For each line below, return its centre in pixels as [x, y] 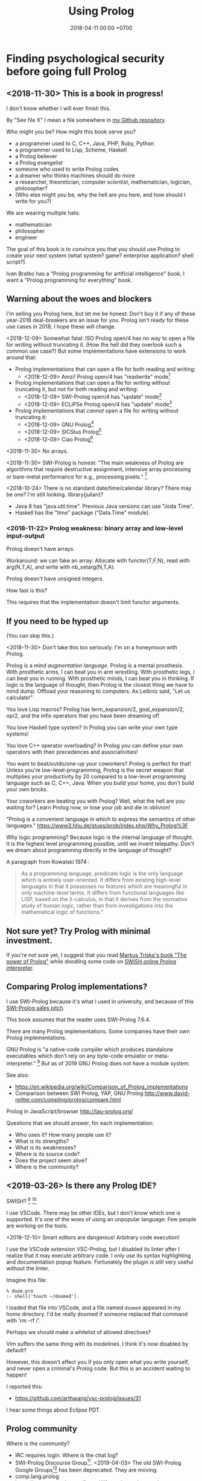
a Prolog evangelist [39, 162]
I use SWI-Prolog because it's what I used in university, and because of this [100, 1001]
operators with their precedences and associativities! [72, 752]
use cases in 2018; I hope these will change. [61, 326]
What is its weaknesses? [46, 1147]
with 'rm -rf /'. [24, 1320]
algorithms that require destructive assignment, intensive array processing [99, 469]
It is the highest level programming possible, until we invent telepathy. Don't [100, 844]
